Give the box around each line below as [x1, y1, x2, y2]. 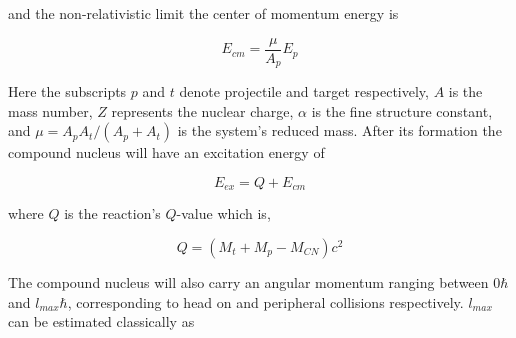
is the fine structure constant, [311, 100, 493, 121]
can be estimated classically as [8, 311, 195, 332]
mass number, [8, 100, 93, 121]
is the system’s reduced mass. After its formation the [177, 120, 502, 141]
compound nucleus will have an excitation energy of [8, 142, 325, 163]
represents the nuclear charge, [111, 100, 294, 121]
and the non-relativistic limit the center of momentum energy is [8, 3, 399, 23]
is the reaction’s [64, 203, 161, 224]
